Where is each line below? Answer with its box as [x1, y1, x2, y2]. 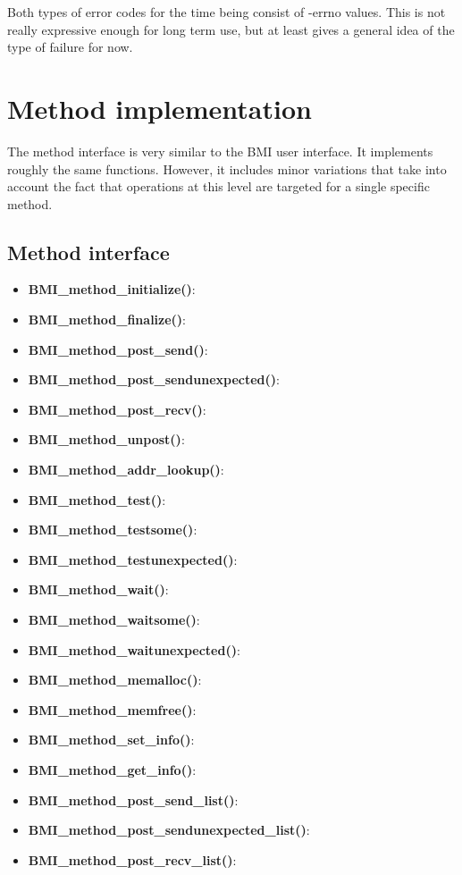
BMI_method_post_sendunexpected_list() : [28, 820, 310, 839]
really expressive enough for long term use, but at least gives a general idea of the [7, 20, 455, 38]
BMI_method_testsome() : [28, 520, 197, 539]
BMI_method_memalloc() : [28, 670, 202, 689]
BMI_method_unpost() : [28, 430, 185, 449]
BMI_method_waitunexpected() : [28, 640, 240, 659]
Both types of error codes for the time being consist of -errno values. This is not [7, 3, 446, 21]
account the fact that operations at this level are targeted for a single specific [7, 177, 430, 196]
